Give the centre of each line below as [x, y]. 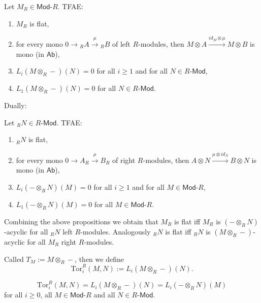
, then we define [99, 259]
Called [14, 259]
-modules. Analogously [116, 231]
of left [121, 43]
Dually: [15, 105]
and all [104, 295]
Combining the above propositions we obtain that [81, 221]
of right [124, 160]
